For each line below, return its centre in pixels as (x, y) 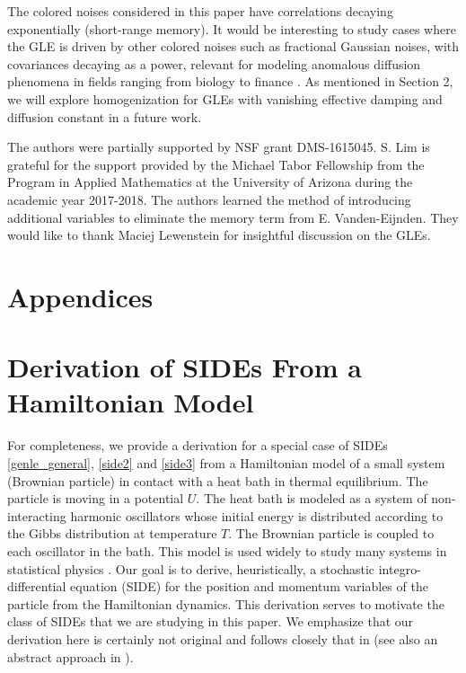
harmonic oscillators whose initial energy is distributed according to (257, 515)
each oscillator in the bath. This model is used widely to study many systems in (227, 550)
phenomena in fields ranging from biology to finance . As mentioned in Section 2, (230, 81)
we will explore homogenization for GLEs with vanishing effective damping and (225, 98)
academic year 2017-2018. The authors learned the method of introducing (209, 199)
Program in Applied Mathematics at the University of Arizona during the (210, 182)
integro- (400, 568)
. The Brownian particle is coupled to (331, 533)
